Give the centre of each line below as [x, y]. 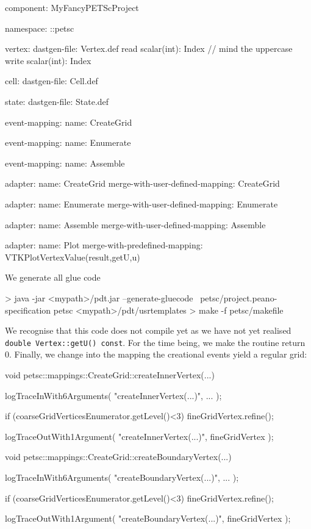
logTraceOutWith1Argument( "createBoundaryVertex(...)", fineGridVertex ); [148, 518]
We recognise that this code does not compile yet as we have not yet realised [148, 330]
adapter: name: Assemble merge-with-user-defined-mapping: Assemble [135, 224]
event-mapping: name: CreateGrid [69, 122]
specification [28, 310]
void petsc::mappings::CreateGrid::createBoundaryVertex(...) [118, 457]
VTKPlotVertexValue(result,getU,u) [73, 257]
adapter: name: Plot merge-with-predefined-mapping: [104, 245]
